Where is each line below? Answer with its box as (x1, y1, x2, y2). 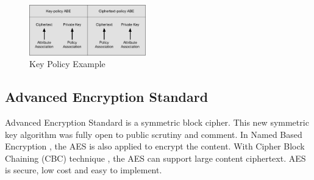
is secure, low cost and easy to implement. (5, 164, 162, 176)
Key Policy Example (29, 57, 105, 70)
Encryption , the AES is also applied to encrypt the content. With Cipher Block (5, 140, 305, 153)
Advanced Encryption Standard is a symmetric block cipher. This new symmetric (5, 115, 309, 128)
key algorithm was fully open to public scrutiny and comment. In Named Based (5, 128, 302, 140)
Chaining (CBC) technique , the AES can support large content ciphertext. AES (5, 151, 306, 164)
